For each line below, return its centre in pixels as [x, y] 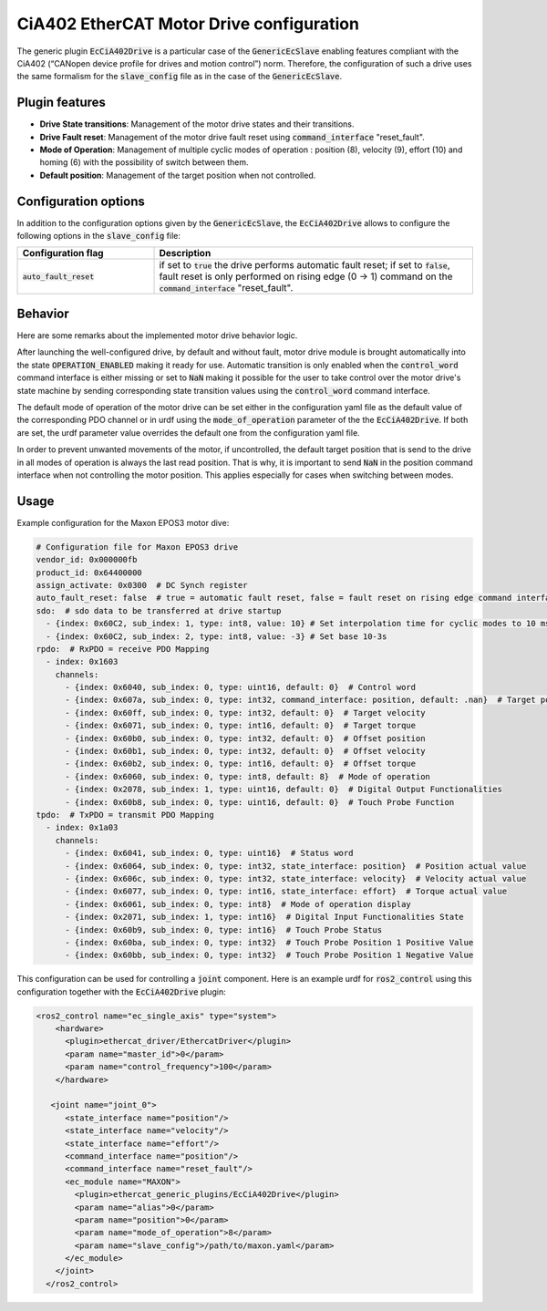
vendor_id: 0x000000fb [87, 560]
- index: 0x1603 [82, 662]
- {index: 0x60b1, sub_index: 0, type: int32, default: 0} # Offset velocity [245, 751]
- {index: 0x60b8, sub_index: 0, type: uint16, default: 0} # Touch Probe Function [260, 802]
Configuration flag [63, 253]
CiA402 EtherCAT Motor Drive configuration [188, 24]
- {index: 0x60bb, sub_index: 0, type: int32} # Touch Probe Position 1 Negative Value [269, 955]
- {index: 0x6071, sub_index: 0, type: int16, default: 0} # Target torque [241, 726]
